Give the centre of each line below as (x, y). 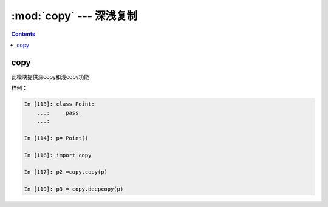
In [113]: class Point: (60, 104)
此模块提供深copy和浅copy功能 (50, 76)
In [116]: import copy (58, 155)
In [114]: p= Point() (56, 138)
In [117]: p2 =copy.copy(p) (66, 172)
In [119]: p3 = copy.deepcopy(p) (74, 189)
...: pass (58, 113)
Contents (23, 34)
